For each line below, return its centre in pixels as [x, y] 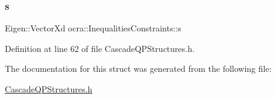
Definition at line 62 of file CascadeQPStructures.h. [100, 48]
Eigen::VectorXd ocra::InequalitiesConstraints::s [93, 28]
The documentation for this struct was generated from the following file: [138, 69]
